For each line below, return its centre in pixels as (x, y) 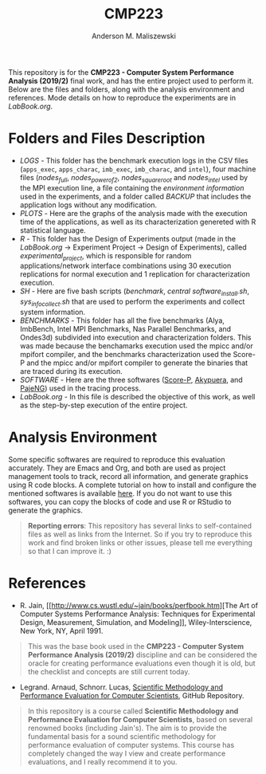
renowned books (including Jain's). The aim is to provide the (127, 728)
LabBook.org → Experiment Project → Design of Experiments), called (133, 247)
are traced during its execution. (71, 371)
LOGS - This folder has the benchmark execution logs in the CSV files (134, 160)
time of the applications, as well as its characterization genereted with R (138, 222)
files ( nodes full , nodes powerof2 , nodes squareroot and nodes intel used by (134, 178)
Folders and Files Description (107, 138)
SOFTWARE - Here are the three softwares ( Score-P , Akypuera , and (131, 380)
